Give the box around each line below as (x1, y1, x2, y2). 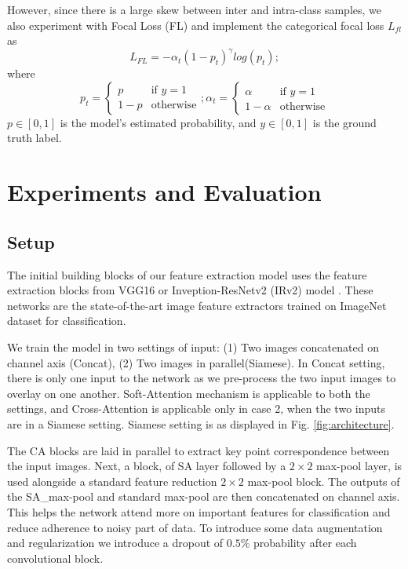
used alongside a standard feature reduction (7, 472, 217, 489)
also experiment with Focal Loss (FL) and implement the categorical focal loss (7, 16, 384, 33)
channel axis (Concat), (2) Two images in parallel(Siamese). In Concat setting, (7, 354, 385, 370)
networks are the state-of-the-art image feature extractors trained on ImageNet (7, 297, 387, 313)
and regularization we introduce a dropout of (7, 534, 224, 551)
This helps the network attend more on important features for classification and (7, 503, 391, 520)
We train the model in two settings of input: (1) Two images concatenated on (7, 339, 379, 356)
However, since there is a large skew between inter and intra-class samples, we (7, 2, 382, 17)
